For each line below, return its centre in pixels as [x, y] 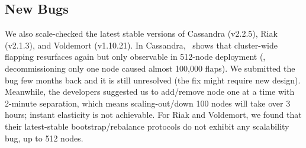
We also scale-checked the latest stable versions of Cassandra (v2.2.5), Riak [141, 33]
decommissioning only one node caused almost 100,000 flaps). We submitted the [150, 68]
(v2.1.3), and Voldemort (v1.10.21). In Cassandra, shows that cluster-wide [141, 45]
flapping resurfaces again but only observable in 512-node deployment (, [135, 57]
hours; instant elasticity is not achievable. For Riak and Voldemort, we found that [153, 115]
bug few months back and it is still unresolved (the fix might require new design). [153, 80]
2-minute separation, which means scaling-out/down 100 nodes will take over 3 [148, 103]
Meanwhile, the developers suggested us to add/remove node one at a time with [150, 91]
